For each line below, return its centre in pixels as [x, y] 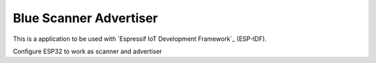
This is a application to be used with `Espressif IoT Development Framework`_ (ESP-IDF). [140, 39]
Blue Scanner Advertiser [85, 18]
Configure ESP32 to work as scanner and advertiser [88, 51]
